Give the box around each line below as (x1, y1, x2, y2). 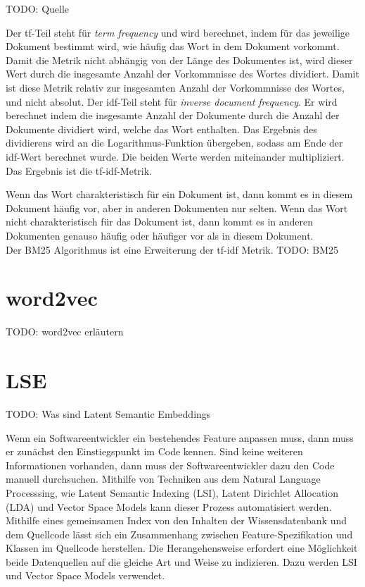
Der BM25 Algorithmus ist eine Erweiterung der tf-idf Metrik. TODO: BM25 (6, 242, 339, 257)
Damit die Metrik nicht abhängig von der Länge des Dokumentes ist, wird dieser (6, 52, 353, 67)
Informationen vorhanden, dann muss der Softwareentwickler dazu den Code (6, 457, 335, 472)
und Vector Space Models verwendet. (6, 568, 165, 583)
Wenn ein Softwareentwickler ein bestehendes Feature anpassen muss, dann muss (6, 430, 354, 445)
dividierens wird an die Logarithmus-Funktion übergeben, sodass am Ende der (6, 135, 343, 150)
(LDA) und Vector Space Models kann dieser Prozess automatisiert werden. (6, 499, 332, 514)
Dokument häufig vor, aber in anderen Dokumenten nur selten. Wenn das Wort (6, 200, 348, 215)
